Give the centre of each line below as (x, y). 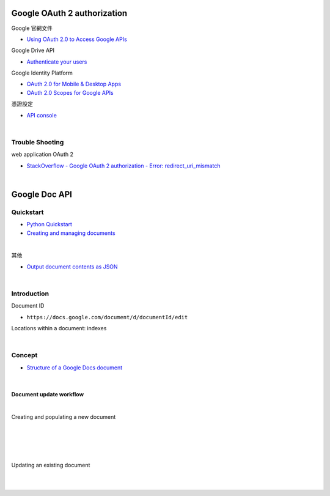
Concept (24, 355)
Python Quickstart (50, 224)
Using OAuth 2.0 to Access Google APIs (77, 39)
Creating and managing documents (71, 233)
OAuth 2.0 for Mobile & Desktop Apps (74, 84)
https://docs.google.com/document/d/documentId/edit (107, 317)
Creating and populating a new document (64, 416)
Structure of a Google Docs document (75, 368)
